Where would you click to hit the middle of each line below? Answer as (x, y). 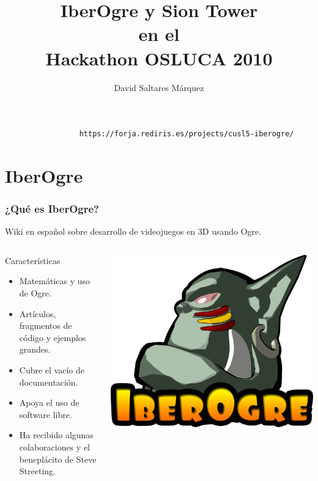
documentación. (49, 382)
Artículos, (38, 313)
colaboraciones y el (55, 447)
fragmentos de (46, 325)
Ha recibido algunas (56, 435)
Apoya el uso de (49, 402)
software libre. (46, 414)
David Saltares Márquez (159, 87)
